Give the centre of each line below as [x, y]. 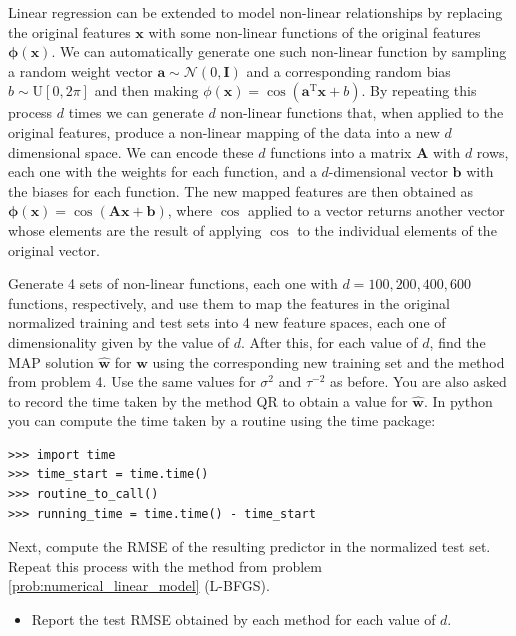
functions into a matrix [341, 151]
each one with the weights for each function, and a [162, 171]
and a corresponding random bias [348, 70]
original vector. [54, 249]
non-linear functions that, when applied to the [362, 112]
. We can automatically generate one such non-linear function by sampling [279, 51]
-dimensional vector [388, 171]
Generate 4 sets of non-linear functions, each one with [173, 283]
